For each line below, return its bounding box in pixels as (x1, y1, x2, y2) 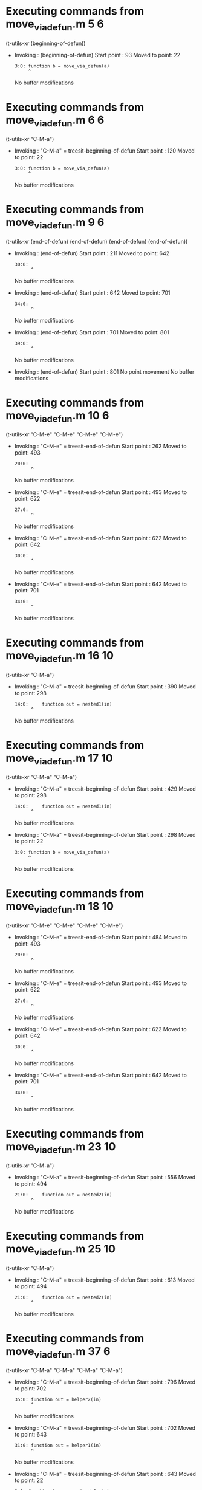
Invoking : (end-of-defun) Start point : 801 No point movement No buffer (14, 368, 195, 375)
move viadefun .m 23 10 (5, 1139, 116, 1156)
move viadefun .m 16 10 (5, 649, 114, 665)
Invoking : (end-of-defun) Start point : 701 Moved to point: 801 (14, 328, 169, 335)
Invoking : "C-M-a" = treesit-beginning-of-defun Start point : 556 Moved (14, 1174, 196, 1181)
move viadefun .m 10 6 (5, 408, 109, 425)
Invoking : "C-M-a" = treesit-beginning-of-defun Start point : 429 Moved (14, 785, 196, 792)
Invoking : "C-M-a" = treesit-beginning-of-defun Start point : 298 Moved (14, 831, 196, 839)
